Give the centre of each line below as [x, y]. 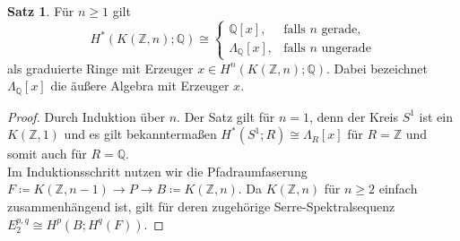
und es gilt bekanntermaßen [140, 134]
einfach [398, 189]
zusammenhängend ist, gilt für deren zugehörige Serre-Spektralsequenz [201, 207]
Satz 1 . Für [41, 11]
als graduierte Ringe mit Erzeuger [100, 68]
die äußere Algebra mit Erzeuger [140, 86]
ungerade [346, 48]
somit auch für [47, 154]
